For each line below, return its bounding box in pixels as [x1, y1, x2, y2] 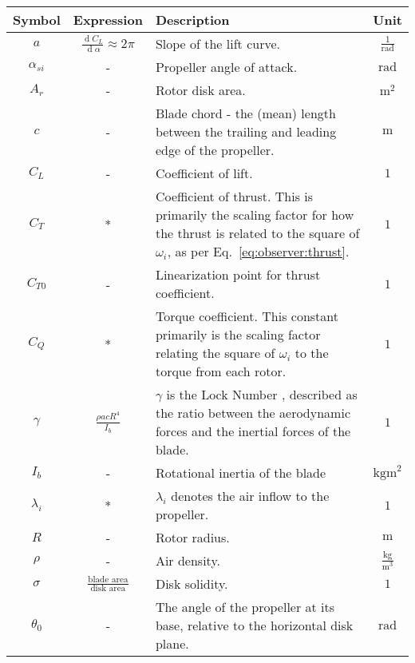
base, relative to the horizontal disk [155, 616, 354, 634]
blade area [88, 574, 128, 584]
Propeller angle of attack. [155, 58, 298, 76]
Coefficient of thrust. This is [155, 187, 314, 205]
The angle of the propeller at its [155, 597, 335, 616]
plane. [155, 634, 189, 653]
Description [155, 10, 230, 29]
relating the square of [155, 343, 275, 362]
